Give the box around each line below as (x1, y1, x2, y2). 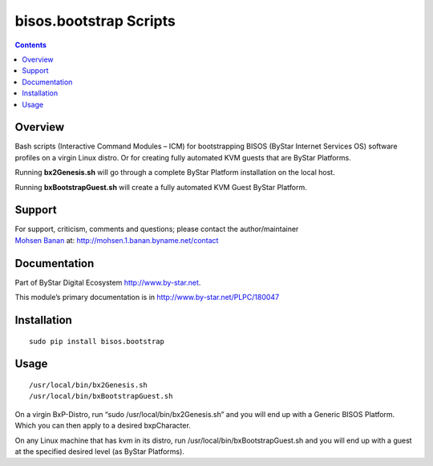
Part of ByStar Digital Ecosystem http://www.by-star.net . (14, 278, 201, 287)
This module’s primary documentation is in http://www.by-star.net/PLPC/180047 (14, 293, 280, 302)
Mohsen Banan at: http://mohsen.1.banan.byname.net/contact (14, 235, 219, 245)
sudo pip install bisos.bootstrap (29, 337, 164, 346)
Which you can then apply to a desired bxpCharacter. (14, 421, 192, 431)
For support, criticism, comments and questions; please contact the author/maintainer (14, 225, 299, 234)
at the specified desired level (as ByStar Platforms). (14, 446, 184, 456)
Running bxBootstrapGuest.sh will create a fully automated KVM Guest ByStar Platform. (14, 182, 308, 192)
